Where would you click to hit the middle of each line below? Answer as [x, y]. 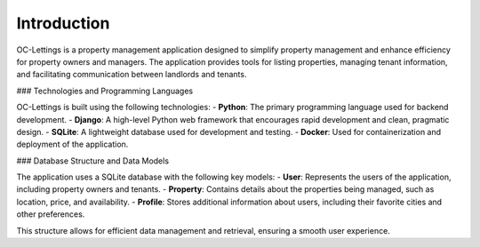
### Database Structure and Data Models [92, 161]
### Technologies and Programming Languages [105, 91]
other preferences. [51, 214]
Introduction [63, 23]
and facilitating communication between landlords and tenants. [132, 75]
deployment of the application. [72, 144]
